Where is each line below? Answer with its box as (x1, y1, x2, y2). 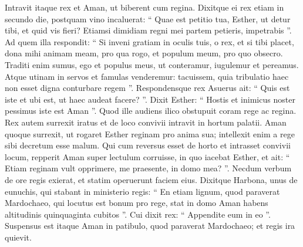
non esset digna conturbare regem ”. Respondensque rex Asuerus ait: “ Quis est (5, 82, 290, 94)
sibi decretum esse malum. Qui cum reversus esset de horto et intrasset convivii (5, 139, 291, 151)
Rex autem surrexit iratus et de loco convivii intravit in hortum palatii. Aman (5, 116, 287, 128)
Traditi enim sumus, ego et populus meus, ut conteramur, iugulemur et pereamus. (5, 58, 299, 70)
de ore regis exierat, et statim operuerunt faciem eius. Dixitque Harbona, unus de (5, 173, 298, 185)
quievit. (5, 231, 32, 243)
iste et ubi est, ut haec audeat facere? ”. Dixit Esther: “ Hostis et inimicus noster (5, 93, 295, 105)
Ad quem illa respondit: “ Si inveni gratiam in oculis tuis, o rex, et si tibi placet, (5, 35, 294, 48)
